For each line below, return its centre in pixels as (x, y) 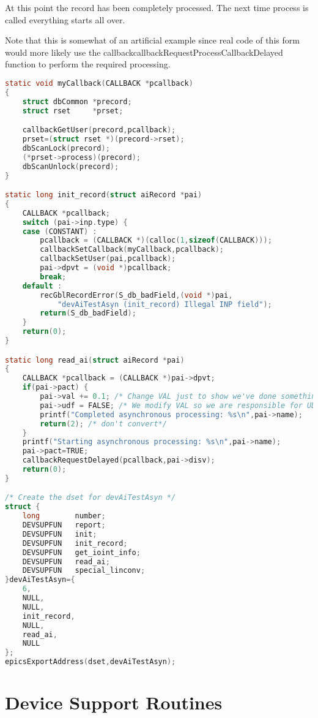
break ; (53, 277)
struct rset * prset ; (73, 111)
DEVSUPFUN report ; (64, 525)
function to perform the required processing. (88, 64)
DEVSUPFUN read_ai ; (66, 561)
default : (42, 286)
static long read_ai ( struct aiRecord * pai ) (95, 360)
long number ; (64, 516)
